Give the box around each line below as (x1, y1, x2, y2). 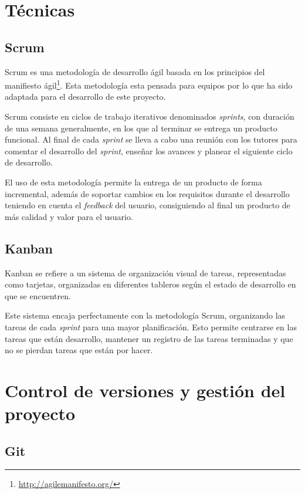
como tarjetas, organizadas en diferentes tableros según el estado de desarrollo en (5, 278, 296, 290)
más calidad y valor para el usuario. (5, 210, 133, 222)
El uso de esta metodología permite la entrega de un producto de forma (5, 175, 262, 188)
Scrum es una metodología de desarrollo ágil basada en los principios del (5, 65, 265, 77)
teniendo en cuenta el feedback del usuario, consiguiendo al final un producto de (5, 199, 290, 211)
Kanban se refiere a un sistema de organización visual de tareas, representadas (5, 266, 286, 279)
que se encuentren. (5, 289, 71, 302)
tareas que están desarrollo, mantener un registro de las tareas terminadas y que (5, 332, 293, 344)
